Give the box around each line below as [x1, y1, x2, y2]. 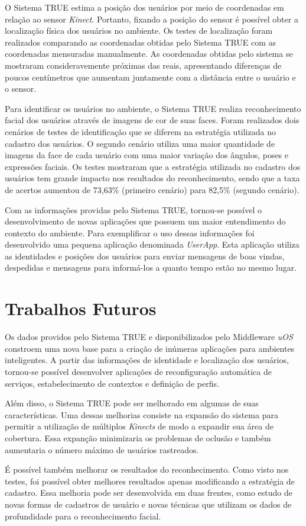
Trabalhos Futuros [5, 296, 157, 320]
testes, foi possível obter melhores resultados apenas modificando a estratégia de [5, 474, 295, 487]
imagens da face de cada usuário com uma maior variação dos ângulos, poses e [5, 149, 289, 161]
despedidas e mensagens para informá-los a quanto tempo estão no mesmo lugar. [5, 261, 297, 274]
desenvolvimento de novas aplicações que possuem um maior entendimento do [5, 215, 286, 227]
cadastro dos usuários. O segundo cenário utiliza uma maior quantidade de [5, 137, 275, 149]
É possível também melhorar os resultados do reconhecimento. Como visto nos [5, 463, 289, 476]
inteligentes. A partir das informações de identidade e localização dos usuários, [5, 354, 289, 366]
